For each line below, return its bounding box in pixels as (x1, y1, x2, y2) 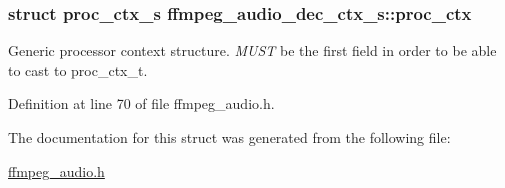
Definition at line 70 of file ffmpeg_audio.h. (8, 93, 275, 114)
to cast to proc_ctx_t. (8, 59, 148, 80)
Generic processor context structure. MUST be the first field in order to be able (8, 40, 497, 61)
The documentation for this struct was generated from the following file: (8, 127, 451, 147)
